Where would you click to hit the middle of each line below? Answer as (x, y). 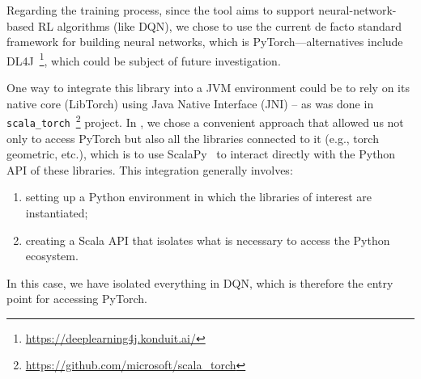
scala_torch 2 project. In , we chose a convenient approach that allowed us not (205, 121)
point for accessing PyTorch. (77, 299)
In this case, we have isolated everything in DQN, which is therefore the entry (200, 282)
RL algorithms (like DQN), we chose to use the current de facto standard (219, 25)
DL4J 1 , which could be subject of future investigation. (144, 59)
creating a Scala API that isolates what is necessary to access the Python (208, 240)
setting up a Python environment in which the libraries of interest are (199, 197)
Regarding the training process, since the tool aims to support (161, 10)
